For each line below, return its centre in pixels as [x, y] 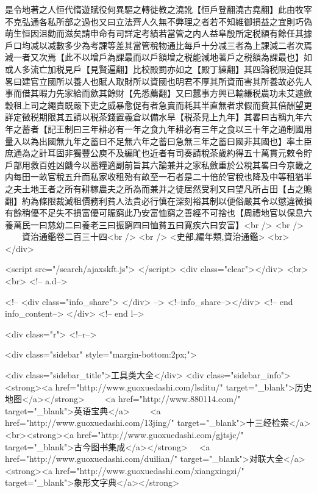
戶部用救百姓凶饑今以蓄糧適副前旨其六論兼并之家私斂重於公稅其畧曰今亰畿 [154, 164]
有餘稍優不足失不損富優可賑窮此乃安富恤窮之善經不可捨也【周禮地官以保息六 [158, 213]
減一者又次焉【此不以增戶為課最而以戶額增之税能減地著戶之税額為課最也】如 [158, 57]
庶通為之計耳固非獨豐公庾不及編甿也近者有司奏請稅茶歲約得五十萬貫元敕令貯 [158, 153]
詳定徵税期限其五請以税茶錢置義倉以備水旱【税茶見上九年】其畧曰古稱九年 [154, 117]
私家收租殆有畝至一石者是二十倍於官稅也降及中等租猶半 [201, 177]
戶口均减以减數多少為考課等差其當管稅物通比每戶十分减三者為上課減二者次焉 [158, 45]
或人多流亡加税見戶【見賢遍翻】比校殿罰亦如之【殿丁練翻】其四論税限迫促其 [158, 69]
